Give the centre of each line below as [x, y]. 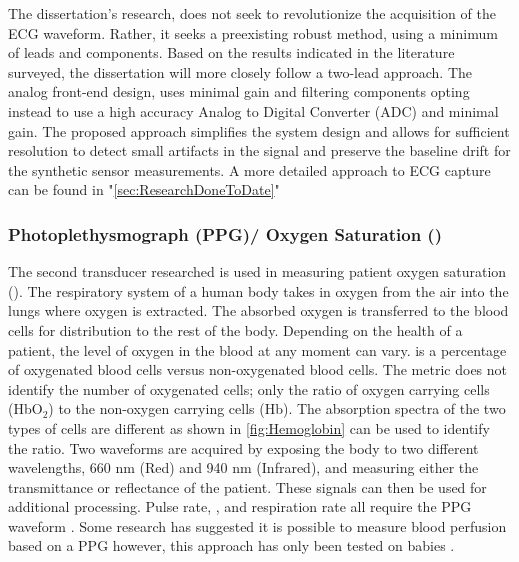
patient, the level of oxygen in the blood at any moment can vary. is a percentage [257, 349]
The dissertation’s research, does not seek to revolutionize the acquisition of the [252, 13]
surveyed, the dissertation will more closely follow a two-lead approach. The [240, 71]
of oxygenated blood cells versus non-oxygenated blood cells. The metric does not [257, 369]
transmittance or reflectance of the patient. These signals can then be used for [247, 486]
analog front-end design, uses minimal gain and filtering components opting [239, 91]
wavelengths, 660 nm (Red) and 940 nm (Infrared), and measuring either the [243, 467]
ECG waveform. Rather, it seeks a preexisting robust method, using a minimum [253, 32]
